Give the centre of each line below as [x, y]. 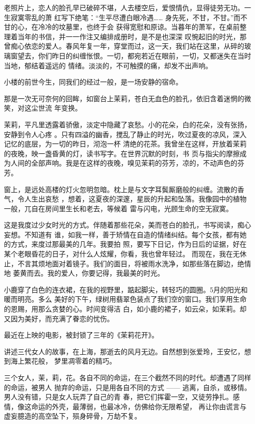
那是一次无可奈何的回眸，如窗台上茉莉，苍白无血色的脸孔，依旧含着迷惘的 [124, 98]
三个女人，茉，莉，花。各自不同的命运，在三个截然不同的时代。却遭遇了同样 [127, 377]
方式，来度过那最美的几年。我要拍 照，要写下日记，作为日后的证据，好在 [128, 244]
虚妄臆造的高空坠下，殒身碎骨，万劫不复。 [73, 416]
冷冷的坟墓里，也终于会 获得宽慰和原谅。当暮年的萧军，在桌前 [139, 27]
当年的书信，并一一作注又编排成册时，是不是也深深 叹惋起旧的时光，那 [132, 36]
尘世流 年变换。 [56, 108]
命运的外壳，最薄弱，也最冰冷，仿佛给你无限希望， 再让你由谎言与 [139, 406]
